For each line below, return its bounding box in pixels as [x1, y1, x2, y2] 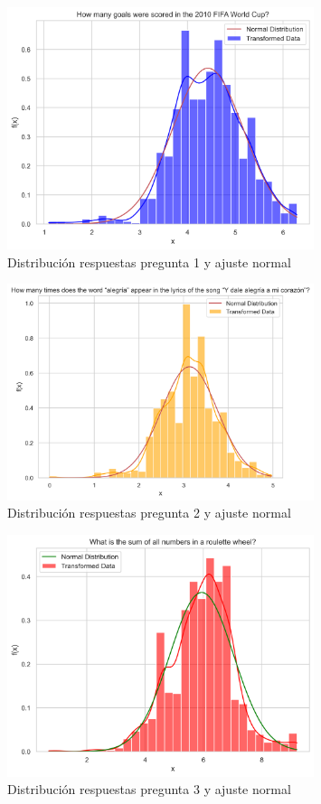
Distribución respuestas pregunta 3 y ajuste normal [7, 780, 291, 799]
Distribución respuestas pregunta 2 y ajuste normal [7, 503, 291, 522]
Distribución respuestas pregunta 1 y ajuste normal [7, 252, 291, 271]
